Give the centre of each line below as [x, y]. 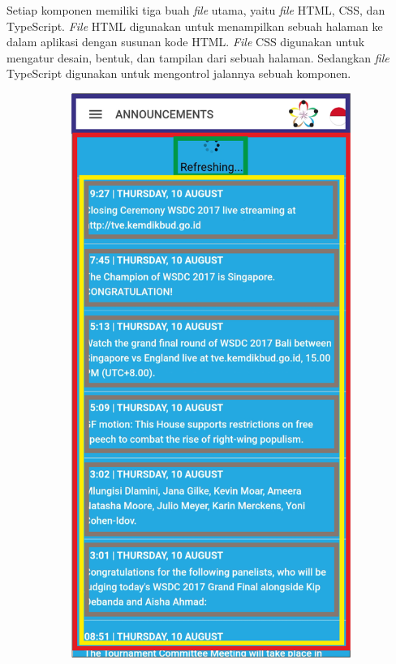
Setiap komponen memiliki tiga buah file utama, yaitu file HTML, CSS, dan [196, 10]
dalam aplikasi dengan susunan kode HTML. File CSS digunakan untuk [186, 42]
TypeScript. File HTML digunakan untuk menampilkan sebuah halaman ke [195, 26]
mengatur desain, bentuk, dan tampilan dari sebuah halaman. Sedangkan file [198, 57]
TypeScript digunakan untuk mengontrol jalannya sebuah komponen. [179, 73]
